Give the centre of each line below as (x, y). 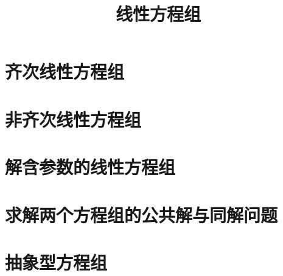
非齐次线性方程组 (73, 119)
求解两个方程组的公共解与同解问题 (141, 214)
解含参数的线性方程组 (90, 167)
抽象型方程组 (56, 262)
